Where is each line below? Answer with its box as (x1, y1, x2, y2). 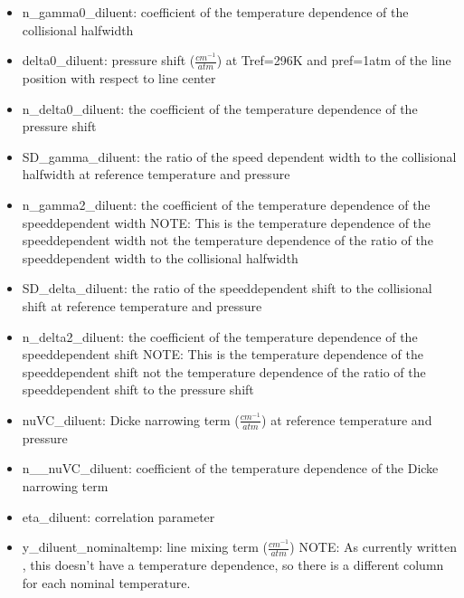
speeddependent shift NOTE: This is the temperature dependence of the (22, 345, 423, 364)
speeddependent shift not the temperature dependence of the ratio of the (22, 362, 426, 381)
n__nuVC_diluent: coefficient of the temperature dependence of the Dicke (22, 459, 439, 478)
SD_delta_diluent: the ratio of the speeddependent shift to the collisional (22, 279, 432, 298)
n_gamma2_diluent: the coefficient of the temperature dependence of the (22, 195, 431, 214)
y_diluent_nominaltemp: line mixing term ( (22, 537, 268, 556)
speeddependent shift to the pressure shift (22, 380, 254, 399)
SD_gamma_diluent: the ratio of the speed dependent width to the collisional (22, 147, 457, 166)
